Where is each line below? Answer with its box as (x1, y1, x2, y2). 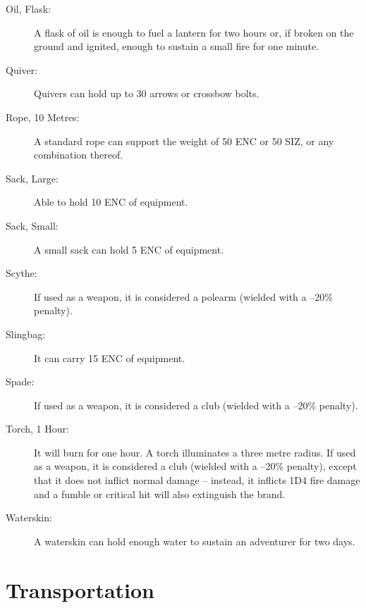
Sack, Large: (6, 170, 59, 185)
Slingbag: (6, 326, 46, 341)
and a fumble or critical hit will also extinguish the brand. (34, 486, 286, 501)
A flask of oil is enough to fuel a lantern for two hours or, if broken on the (34, 25, 354, 39)
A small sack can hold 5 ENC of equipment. (34, 242, 224, 256)
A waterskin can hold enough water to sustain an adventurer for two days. (34, 533, 355, 548)
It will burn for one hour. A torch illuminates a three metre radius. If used (34, 445, 356, 459)
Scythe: (6, 266, 37, 280)
